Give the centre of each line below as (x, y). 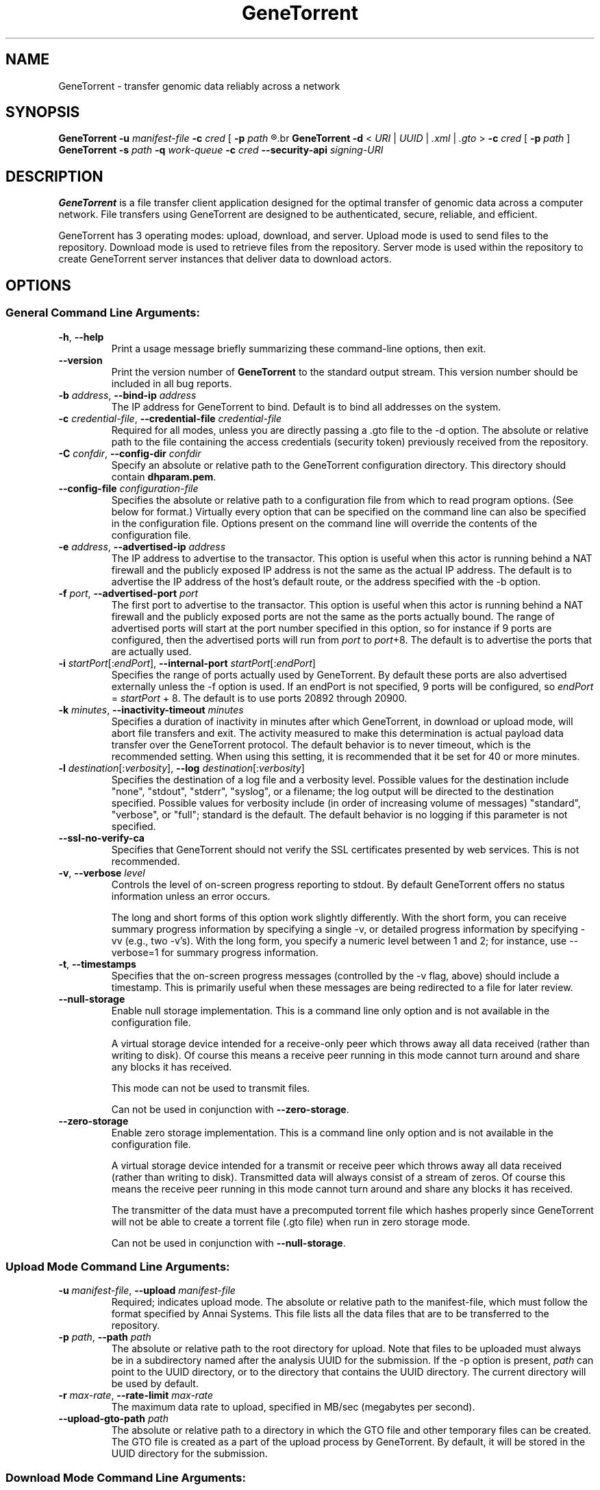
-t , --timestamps (97, 964)
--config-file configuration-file (128, 488)
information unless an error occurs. (191, 896)
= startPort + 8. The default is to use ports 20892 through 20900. (259, 698)
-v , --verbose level (102, 872)
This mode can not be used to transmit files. (211, 1088)
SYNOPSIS (43, 112)
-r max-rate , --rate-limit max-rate (136, 1395)
